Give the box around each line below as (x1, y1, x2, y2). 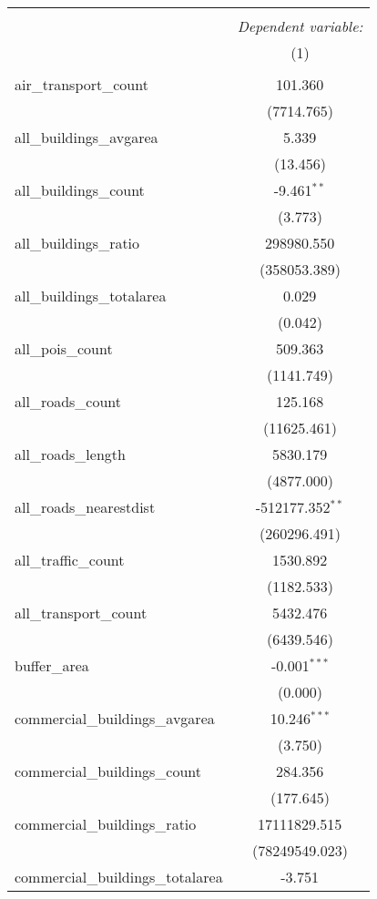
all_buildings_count (15, 179, 145, 200)
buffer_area (15, 655, 89, 676)
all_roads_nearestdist (15, 496, 156, 517)
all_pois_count (15, 338, 113, 359)
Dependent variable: (237, 15, 363, 36)
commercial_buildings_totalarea (15, 866, 223, 887)
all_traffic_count (15, 549, 125, 570)
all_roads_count (15, 391, 122, 412)
